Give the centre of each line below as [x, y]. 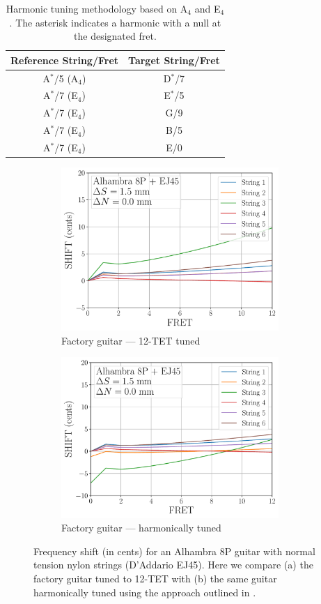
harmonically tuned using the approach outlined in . [145, 592]
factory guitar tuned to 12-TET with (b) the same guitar [155, 578]
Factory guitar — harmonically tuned [141, 528]
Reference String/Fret [65, 60]
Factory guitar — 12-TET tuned [131, 340]
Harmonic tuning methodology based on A [97, 8]
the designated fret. [115, 36]
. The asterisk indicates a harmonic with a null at [115, 22]
